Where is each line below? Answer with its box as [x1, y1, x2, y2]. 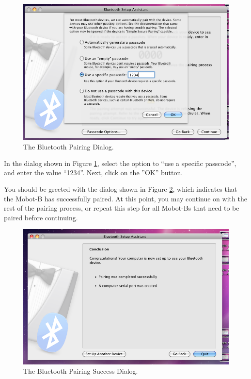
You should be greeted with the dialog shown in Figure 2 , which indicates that [4, 183, 237, 194]
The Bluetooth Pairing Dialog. [23, 142, 114, 152]
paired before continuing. [4, 212, 78, 222]
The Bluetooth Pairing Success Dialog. [23, 366, 138, 376]
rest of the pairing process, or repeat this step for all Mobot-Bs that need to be [4, 203, 239, 213]
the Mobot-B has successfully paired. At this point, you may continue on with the [4, 193, 247, 203]
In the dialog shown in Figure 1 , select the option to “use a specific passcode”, [4, 158, 236, 168]
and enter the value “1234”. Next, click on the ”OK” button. [4, 167, 183, 178]
